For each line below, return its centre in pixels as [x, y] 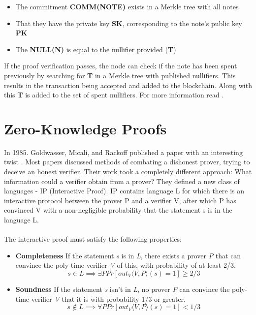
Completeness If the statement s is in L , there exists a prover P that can [128, 255]
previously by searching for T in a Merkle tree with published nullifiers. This [120, 75]
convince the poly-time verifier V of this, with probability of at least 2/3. [126, 265]
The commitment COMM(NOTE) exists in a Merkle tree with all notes [127, 6]
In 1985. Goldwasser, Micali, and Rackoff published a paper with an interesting [123, 152]
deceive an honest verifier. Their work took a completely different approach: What [128, 172]
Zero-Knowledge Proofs [85, 128]
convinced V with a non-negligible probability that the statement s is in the [118, 210]
